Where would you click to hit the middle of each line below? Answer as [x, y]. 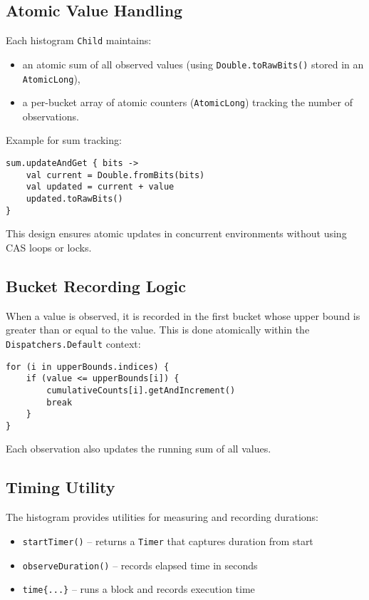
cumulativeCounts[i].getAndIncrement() [141, 390]
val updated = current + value [100, 187]
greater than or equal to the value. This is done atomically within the [158, 330]
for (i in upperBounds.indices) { [88, 367]
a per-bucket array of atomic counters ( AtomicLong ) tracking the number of [187, 102]
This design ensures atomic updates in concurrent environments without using [176, 233]
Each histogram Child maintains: [79, 40]
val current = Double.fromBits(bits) [115, 175]
